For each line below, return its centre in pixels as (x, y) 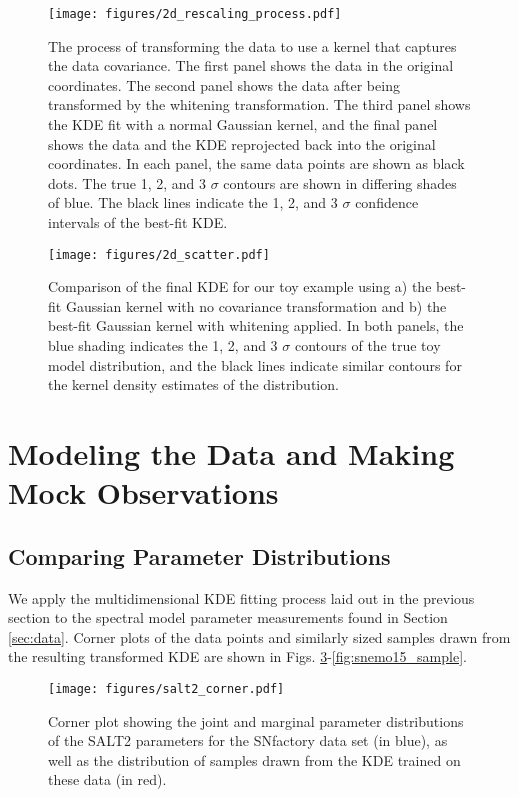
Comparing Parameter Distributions (199, 555)
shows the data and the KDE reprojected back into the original (242, 143)
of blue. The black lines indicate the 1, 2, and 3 (193, 202)
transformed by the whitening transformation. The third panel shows (259, 104)
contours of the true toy (367, 345)
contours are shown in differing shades (340, 182)
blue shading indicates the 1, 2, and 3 (163, 345)
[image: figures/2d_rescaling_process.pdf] (195, 14)
